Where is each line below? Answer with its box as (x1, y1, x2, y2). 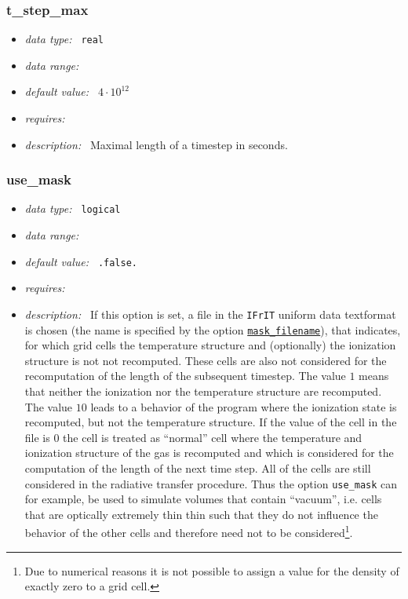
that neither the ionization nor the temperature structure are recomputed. (24, 383, 382, 400)
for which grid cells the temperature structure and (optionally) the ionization (24, 337, 396, 353)
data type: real (24, 31, 104, 47)
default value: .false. (24, 253, 137, 269)
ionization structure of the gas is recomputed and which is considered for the (24, 444, 394, 461)
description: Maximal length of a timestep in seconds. (24, 136, 288, 152)
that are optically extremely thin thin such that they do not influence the (24, 506, 378, 522)
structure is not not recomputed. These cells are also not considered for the (24, 352, 387, 368)
